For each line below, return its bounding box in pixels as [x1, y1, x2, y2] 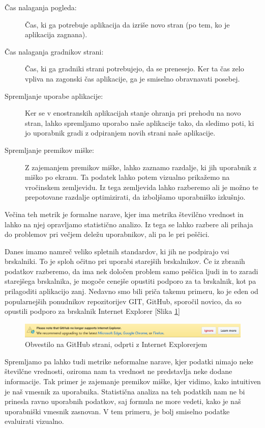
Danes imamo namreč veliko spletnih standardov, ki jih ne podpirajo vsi [5, 246, 229, 256]
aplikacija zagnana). [25, 29, 87, 40]
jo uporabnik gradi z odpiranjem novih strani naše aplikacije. [25, 127, 216, 138]
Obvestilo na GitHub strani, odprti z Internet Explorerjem [25, 339, 208, 350]
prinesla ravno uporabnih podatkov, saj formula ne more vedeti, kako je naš [5, 396, 241, 407]
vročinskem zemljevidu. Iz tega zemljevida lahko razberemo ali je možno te [25, 181, 258, 192]
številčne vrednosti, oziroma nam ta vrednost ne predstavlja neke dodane [5, 366, 232, 377]
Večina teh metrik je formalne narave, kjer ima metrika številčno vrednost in [5, 208, 244, 219]
